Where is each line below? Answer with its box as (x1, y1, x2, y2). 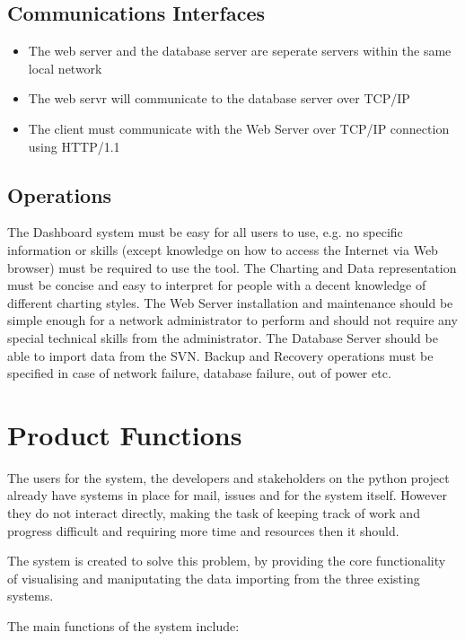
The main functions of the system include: (7, 617, 240, 635)
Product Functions (7, 416, 242, 452)
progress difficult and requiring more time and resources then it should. (7, 521, 399, 540)
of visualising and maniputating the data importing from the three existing (7, 568, 420, 587)
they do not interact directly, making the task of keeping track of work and (7, 504, 420, 522)
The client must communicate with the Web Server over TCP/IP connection (28, 119, 450, 137)
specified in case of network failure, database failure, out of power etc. (7, 364, 391, 382)
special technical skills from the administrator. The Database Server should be (7, 328, 438, 347)
